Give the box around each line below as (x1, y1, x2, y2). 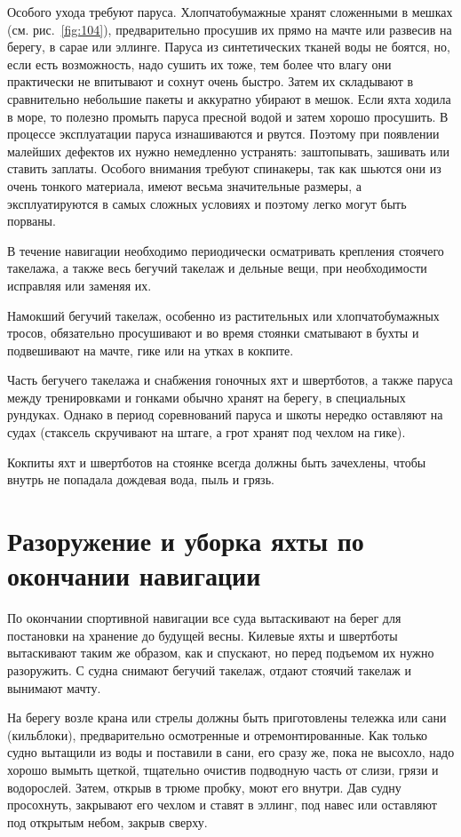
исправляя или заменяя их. (7, 275, 152, 294)
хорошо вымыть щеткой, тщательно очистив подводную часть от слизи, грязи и (7, 760, 439, 778)
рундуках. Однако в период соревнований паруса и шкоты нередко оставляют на (7, 405, 443, 424)
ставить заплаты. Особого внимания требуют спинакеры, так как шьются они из (7, 159, 441, 178)
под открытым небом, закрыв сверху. (7, 812, 208, 831)
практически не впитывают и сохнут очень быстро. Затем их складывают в (7, 72, 414, 91)
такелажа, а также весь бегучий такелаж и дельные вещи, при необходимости (7, 259, 427, 277)
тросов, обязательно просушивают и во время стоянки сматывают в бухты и (7, 323, 419, 342)
